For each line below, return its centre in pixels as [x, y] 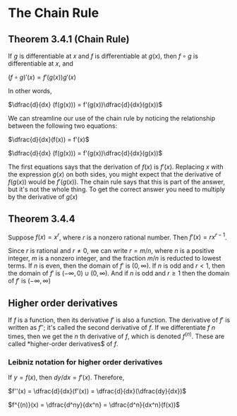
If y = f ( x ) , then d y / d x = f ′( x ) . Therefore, [66, 378]
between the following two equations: [63, 126]
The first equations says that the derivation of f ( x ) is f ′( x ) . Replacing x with [116, 167]
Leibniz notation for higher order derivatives [85, 362]
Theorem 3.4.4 [42, 219]
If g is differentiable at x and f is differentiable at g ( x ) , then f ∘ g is [103, 56]
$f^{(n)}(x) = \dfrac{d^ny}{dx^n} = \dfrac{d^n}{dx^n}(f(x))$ [94, 405]
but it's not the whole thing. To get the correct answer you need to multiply [116, 189]
